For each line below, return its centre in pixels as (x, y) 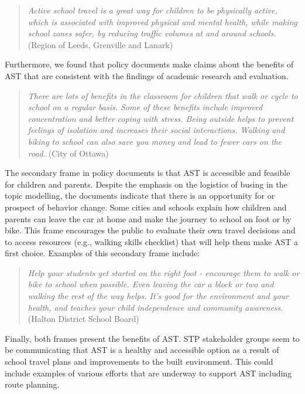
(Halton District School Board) (83, 319)
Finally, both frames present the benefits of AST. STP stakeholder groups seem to (152, 338)
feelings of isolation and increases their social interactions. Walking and (156, 130)
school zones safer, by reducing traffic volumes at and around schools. (152, 33)
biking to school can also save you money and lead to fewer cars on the (155, 141)
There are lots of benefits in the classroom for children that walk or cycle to (163, 95)
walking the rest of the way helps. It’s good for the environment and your (158, 296)
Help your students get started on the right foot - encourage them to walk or (164, 272)
